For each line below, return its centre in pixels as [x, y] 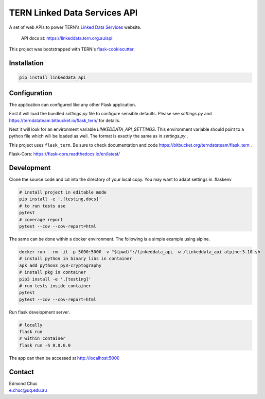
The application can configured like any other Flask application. [72, 104]
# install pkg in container [53, 272]
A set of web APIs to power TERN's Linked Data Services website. [75, 27]
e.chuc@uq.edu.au [28, 390]
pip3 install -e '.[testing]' [55, 279]
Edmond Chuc [23, 383]
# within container [42, 338]
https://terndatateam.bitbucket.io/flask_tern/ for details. [65, 120]
